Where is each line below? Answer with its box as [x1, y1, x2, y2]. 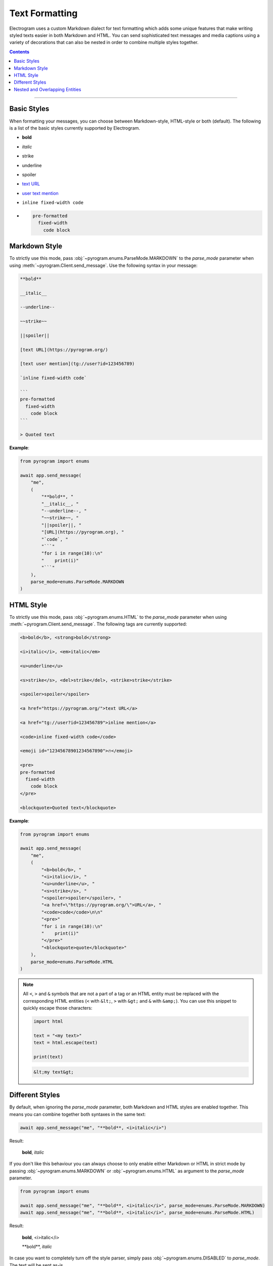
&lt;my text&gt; [33, 1069, 74, 1075]
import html [33, 1018, 63, 1024]
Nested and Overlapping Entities [14, 86, 81, 92]
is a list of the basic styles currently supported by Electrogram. [9, 125, 141, 131]
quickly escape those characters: [23, 1005, 93, 1011]
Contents [9, 49, 30, 55]
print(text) [33, 1054, 63, 1060]
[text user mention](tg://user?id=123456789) [20, 361, 135, 367]
